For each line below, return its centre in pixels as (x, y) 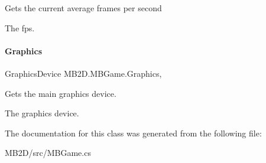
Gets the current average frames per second (83, 8)
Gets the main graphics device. (61, 93)
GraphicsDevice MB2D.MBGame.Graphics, (83, 73)
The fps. (20, 27)
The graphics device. (42, 113)
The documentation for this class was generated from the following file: (133, 133)
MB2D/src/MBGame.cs (48, 153)
